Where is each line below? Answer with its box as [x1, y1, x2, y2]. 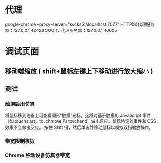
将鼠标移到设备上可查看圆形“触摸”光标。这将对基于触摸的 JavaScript [5, 112, 142, 119]
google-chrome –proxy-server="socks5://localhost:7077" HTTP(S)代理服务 [5, 21, 155, 27]
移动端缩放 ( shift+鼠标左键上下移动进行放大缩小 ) [5, 67, 153, 75]
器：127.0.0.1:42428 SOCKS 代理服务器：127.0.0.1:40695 [5, 27, 117, 33]
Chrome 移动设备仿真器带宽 [5, 152, 70, 159]
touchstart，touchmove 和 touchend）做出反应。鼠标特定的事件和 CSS [14, 119, 156, 124]
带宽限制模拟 [5, 138, 35, 145]
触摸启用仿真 [5, 100, 35, 107]
